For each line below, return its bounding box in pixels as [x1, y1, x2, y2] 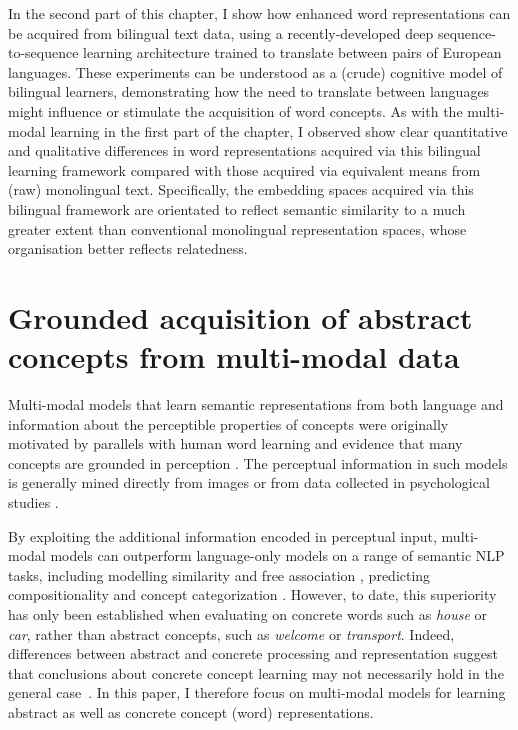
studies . [8, 492, 59, 512]
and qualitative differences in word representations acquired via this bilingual [8, 140, 481, 161]
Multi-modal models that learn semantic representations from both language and [8, 394, 504, 415]
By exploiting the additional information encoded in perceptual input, [8, 525, 437, 546]
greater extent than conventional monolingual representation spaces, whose [8, 218, 467, 239]
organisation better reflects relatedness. [8, 238, 248, 259]
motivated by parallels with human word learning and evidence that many [8, 433, 463, 454]
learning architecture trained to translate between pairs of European [83, 42, 502, 63]
